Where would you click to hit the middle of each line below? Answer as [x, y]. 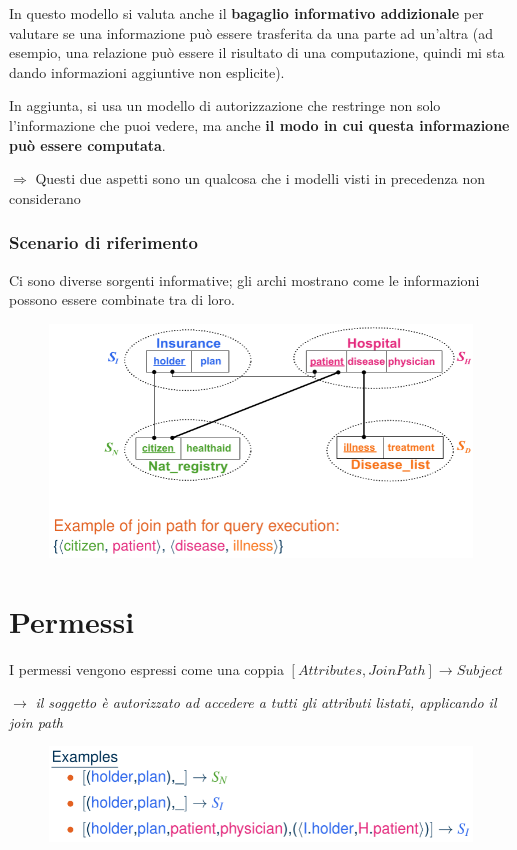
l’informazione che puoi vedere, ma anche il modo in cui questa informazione [259, 124]
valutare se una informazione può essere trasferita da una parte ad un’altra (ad [251, 32]
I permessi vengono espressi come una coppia [146, 668]
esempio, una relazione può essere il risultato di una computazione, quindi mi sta [257, 52]
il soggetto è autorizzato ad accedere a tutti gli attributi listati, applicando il [266, 702]
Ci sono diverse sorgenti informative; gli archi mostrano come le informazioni [244, 279]
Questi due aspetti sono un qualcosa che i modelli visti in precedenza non [260, 178]
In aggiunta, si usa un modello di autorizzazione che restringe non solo [225, 105]
